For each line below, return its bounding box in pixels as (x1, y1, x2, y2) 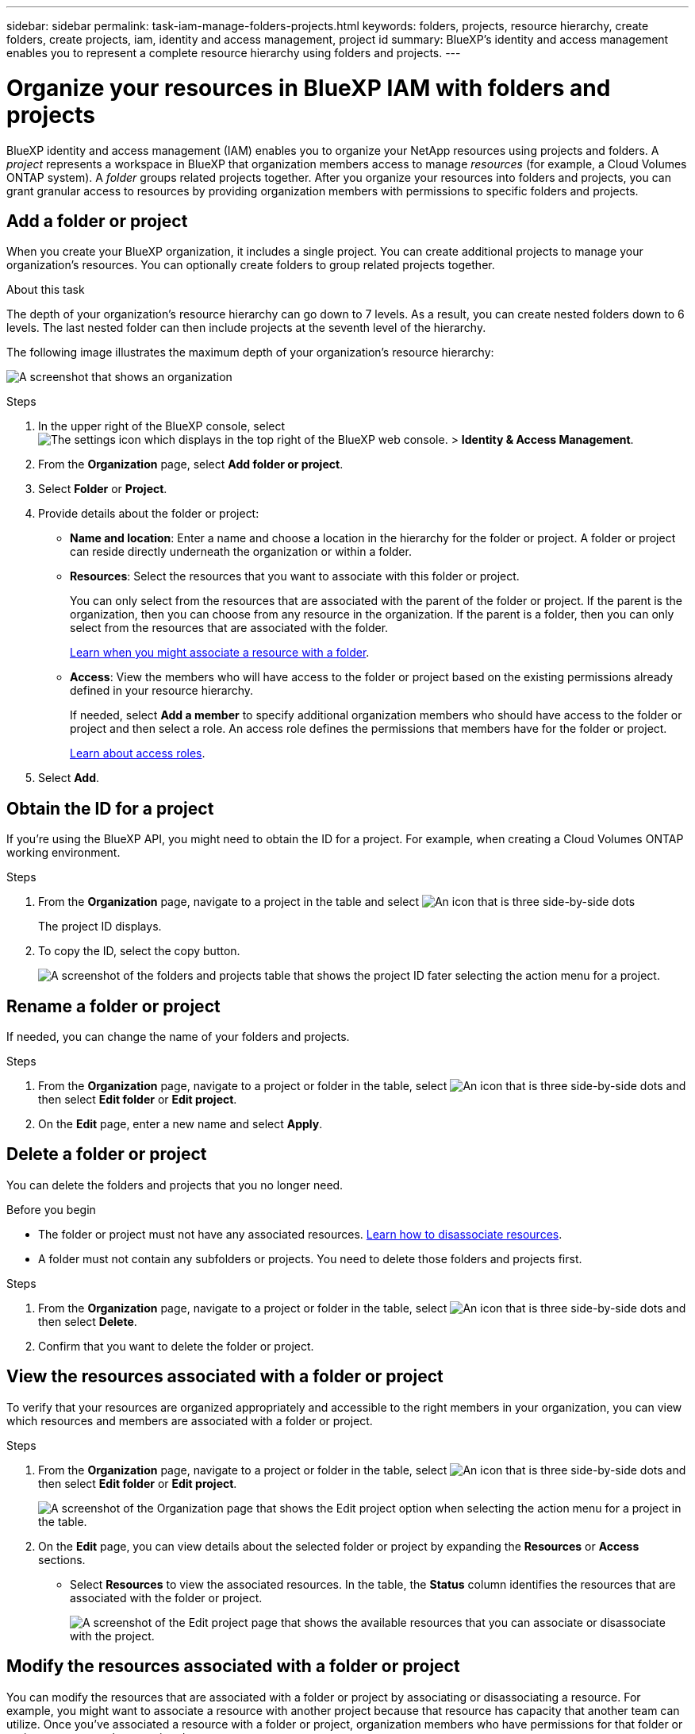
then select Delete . (38, 1314, 137, 1328)
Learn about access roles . (70, 746, 205, 761)
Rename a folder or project (6, 996, 221, 1016)
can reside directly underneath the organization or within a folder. (70, 545, 412, 559)
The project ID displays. (38, 919, 162, 934)
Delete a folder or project (6, 1144, 207, 1165)
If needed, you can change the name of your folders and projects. (6, 1030, 350, 1044)
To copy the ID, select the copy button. (38, 944, 240, 958)
